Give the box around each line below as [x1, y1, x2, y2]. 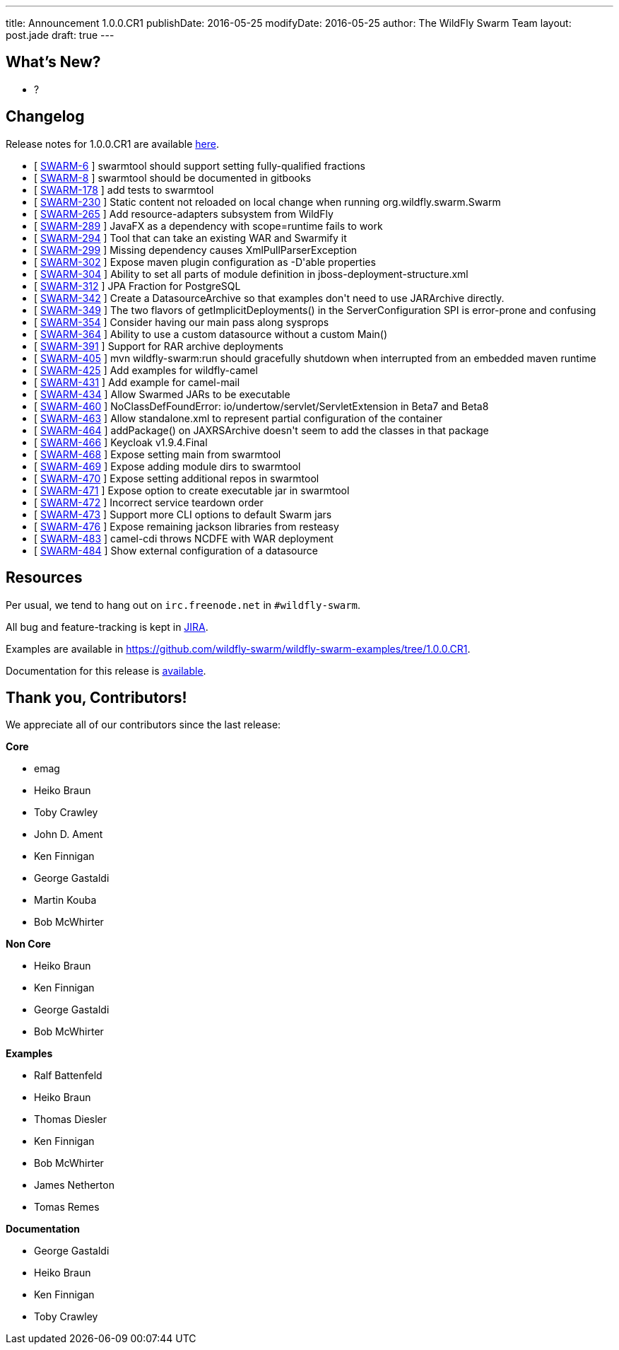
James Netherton [34, 1179, 114, 1192]
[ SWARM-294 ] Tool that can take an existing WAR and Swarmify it [34, 231, 347, 244]
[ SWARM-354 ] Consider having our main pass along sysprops [34, 315, 329, 328]
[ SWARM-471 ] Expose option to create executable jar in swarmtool [34, 484, 350, 496]
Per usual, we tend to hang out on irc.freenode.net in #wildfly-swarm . [6, 598, 361, 611]
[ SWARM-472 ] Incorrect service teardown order [34, 496, 264, 508]
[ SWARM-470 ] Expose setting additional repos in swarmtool [34, 472, 319, 484]
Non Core [6, 938, 51, 950]
